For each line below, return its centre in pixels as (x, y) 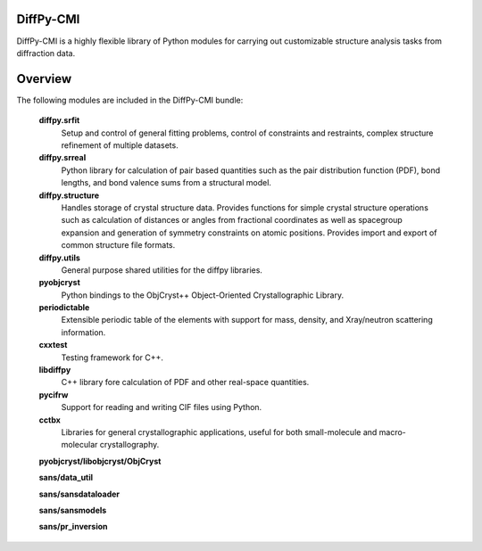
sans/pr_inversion (73, 527)
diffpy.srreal (62, 158)
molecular (79, 445)
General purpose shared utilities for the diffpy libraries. (162, 270)
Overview (44, 79)
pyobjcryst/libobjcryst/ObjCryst (100, 461)
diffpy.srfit (59, 120)
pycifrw (54, 395)
